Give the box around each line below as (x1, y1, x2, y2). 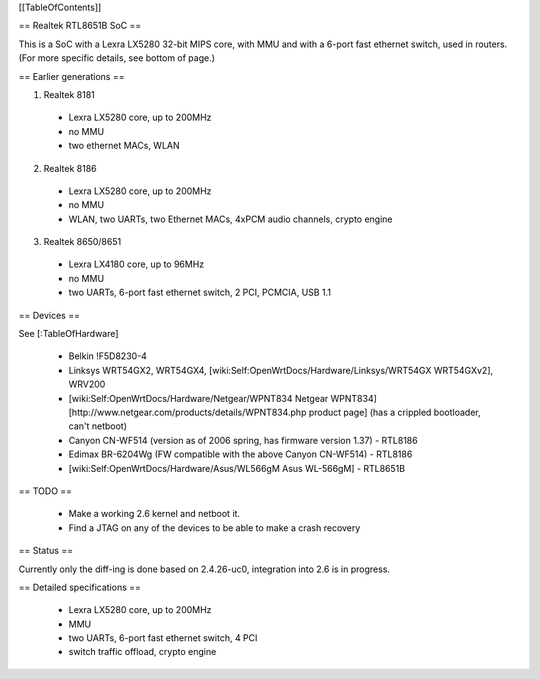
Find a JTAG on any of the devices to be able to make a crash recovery (68, 521, 361, 534)
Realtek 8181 (43, 88, 95, 100)
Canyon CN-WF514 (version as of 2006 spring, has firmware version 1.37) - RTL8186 (68, 434, 419, 446)
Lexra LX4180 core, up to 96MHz (68, 258, 205, 270)
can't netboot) (68, 420, 128, 432)
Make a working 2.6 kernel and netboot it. (68, 508, 240, 520)
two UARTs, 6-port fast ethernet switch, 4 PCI (68, 632, 258, 644)
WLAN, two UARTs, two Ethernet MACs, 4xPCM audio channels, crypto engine (68, 213, 394, 225)
